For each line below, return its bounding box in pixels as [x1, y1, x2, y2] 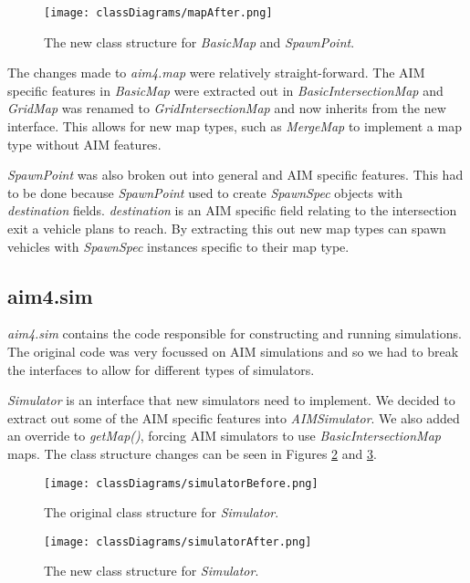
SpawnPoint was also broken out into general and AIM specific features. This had [7, 165, 464, 184]
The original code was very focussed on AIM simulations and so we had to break [7, 341, 459, 360]
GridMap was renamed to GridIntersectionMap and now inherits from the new [7, 99, 446, 118]
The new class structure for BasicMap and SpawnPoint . [44, 32, 355, 51]
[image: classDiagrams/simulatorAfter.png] [44, 535, 312, 548]
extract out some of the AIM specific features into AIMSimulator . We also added [7, 408, 460, 427]
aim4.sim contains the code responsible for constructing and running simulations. [7, 324, 462, 343]
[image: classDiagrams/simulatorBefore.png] [44, 476, 319, 490]
